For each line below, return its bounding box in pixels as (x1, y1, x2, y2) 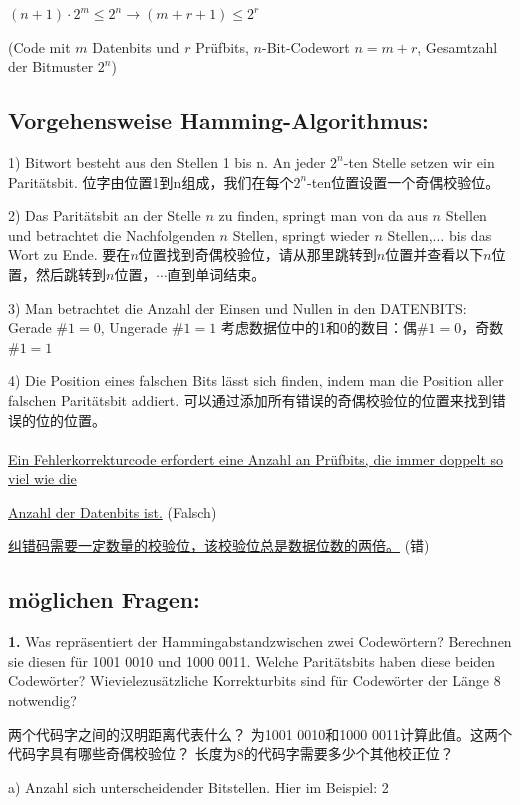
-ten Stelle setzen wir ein (343, 151, 495, 172)
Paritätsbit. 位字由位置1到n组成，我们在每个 (8, 171, 294, 192)
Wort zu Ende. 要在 (8, 244, 131, 265)
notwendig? (8, 690, 77, 711)
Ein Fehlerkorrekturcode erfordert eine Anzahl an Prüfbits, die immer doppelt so (8, 448, 504, 469)
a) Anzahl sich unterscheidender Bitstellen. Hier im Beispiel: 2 (8, 776, 389, 797)
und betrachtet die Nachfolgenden (8, 224, 215, 245)
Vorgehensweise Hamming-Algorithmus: (8, 105, 429, 136)
